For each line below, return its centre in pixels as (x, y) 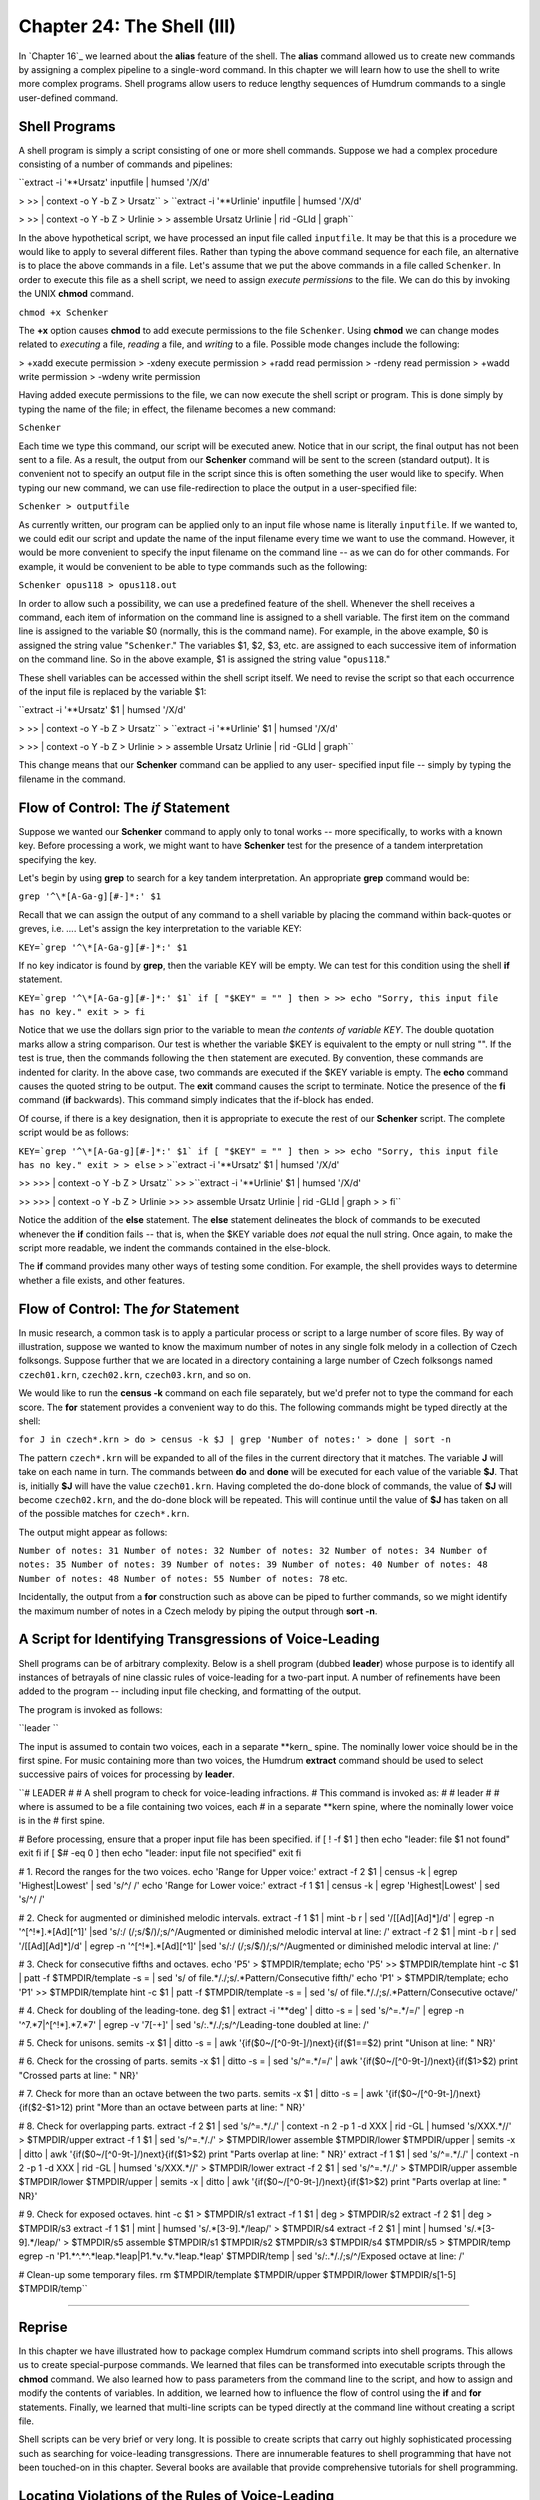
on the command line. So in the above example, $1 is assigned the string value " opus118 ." (204, 659)
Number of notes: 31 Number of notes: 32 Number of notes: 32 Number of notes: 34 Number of (253, 1551)
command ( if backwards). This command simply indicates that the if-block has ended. (196, 1100)
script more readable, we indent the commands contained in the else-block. (174, 1247)
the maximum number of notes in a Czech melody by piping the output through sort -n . (198, 1611)
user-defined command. (68, 97)
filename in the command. (72, 779)
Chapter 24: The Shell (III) (127, 26)
